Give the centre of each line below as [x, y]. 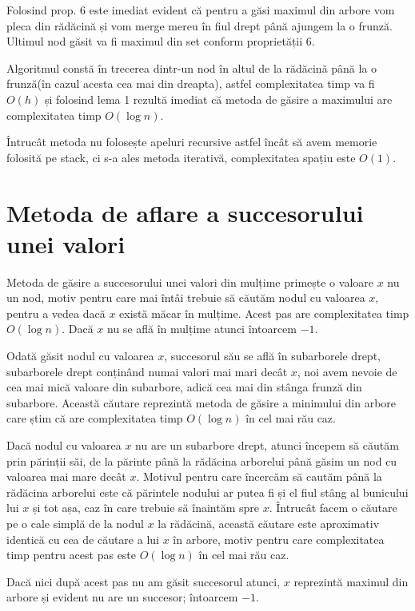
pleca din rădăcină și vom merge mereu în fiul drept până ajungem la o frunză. [200, 25]
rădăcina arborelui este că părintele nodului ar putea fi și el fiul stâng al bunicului [207, 492]
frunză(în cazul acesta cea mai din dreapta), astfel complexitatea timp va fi [191, 83]
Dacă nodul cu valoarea [64, 445]
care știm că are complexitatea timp [95, 418]
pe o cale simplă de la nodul [75, 523]
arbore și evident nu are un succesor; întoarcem [122, 597]
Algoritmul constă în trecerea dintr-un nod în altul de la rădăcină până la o [192, 67]
